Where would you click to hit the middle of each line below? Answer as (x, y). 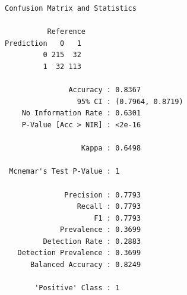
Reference (66, 32)
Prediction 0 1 (43, 43)
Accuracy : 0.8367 (105, 90)
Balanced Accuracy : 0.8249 (85, 265)
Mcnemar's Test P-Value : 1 (64, 172)
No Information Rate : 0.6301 (81, 113)
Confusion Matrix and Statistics (71, 8)
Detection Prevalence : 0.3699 (79, 253)
